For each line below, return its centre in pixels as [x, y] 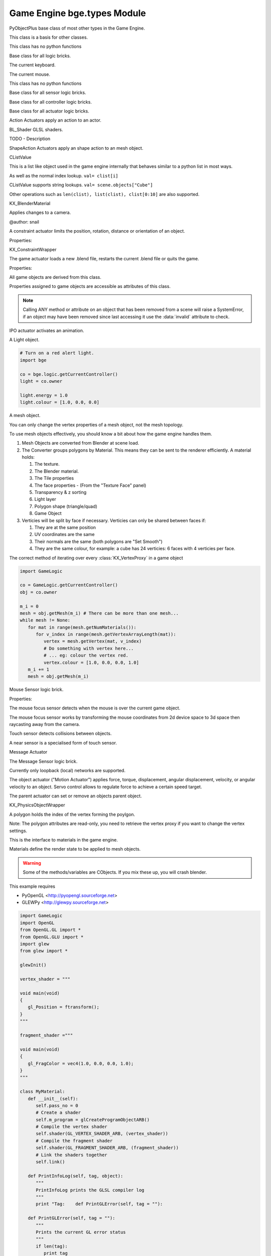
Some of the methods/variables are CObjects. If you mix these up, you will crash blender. [115, 872]
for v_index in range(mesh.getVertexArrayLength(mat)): [106, 635]
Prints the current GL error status [81, 1232]
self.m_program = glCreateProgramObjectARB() [93, 1120]
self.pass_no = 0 [57, 1106]
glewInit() [33, 965]
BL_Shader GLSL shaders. [36, 129]
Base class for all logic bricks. [40, 56]
